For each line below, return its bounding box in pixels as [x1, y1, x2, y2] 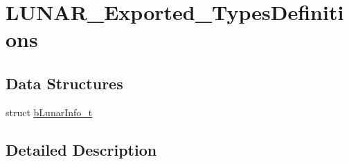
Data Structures [6, 72, 123, 93]
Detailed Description [6, 138, 157, 160]
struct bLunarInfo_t [6, 104, 93, 119]
